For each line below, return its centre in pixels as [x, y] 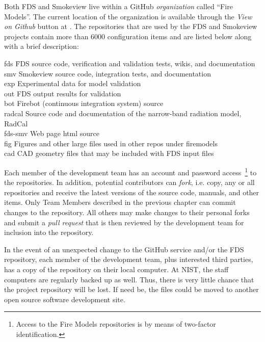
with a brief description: [42, 46]
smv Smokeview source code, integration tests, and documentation [108, 73]
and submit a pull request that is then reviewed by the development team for [124, 222]
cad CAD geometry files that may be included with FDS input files [109, 153]
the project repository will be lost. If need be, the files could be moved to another [131, 289]
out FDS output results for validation [63, 93]
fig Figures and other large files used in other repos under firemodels [111, 143]
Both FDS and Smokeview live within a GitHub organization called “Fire [118, 6]
